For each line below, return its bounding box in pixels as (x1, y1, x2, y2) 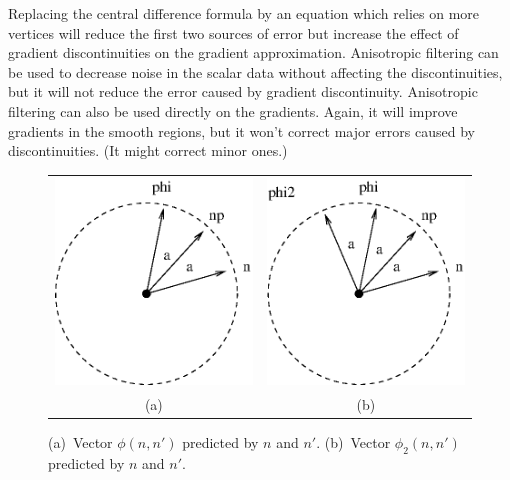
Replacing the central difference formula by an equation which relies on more (8, 3, 480, 23)
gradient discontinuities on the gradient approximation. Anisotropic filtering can (8, 42, 499, 63)
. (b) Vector (316, 431, 391, 452)
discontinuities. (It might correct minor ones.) (8, 140, 288, 161)
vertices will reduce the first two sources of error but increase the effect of (8, 22, 459, 43)
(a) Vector (48, 431, 113, 452)
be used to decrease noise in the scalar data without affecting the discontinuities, (8, 61, 503, 82)
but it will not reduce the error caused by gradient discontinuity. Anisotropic (8, 81, 478, 102)
